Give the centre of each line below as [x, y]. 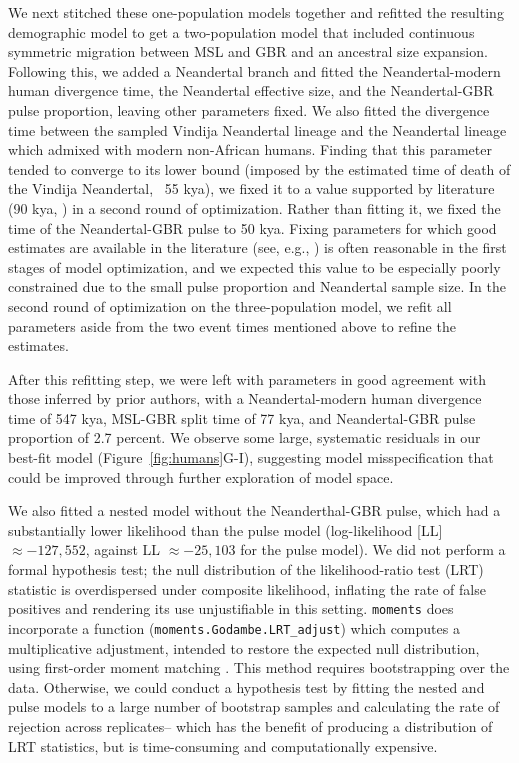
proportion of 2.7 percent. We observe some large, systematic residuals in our [244, 437]
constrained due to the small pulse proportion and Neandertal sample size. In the [257, 286]
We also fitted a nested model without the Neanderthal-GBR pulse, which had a [254, 510]
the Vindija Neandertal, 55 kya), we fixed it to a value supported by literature [251, 188]
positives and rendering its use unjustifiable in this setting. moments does [231, 608]
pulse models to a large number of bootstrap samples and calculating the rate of [254, 706]
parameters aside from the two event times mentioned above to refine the [232, 325]
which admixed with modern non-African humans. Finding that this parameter [250, 149]
